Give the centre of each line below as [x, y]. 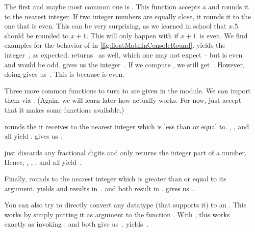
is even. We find [224, 35]
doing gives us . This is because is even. [64, 74]
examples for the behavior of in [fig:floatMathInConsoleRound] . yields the [115, 45]
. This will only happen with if [132, 35]
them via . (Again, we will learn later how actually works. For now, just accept [123, 100]
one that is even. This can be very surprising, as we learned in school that [115, 26]
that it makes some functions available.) [64, 109]
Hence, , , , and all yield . [43, 162]
